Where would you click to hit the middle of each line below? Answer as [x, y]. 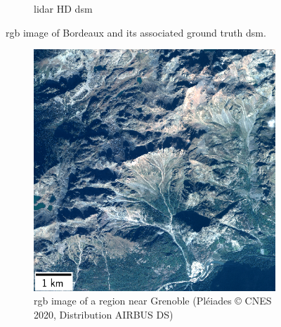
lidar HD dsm [63, 8]
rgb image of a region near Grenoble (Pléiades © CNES [153, 301]
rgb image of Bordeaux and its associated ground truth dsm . [136, 32]
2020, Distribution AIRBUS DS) [104, 314]
